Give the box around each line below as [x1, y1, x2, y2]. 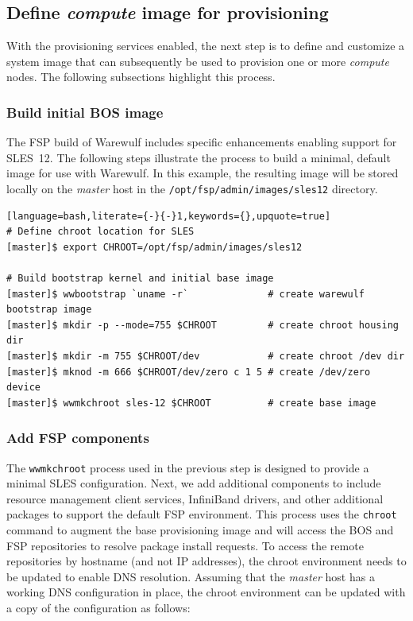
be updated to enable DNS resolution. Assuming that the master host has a [6, 568, 375, 584]
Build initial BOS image [6, 102, 164, 122]
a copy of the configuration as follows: [6, 600, 191, 616]
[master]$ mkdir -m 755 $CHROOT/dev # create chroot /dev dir [6, 350, 405, 362]
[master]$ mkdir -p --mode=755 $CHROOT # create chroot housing [6, 319, 399, 331]
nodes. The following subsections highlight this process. [6, 68, 276, 85]
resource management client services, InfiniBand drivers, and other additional [6, 490, 384, 507]
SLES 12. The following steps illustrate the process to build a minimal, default [6, 149, 391, 165]
